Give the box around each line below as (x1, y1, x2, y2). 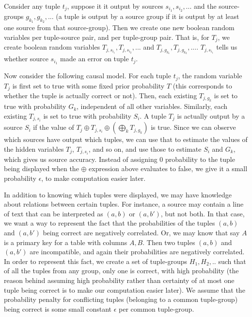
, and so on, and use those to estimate (88, 143, 202, 154)
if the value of (33, 122, 74, 132)
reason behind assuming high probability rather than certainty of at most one (4, 275, 235, 285)
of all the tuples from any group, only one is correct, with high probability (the (4, 265, 239, 276)
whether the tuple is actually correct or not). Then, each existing (4, 90, 197, 100)
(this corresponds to (173, 80, 232, 90)
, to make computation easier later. (41, 173, 146, 183)
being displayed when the (4, 163, 79, 174)
